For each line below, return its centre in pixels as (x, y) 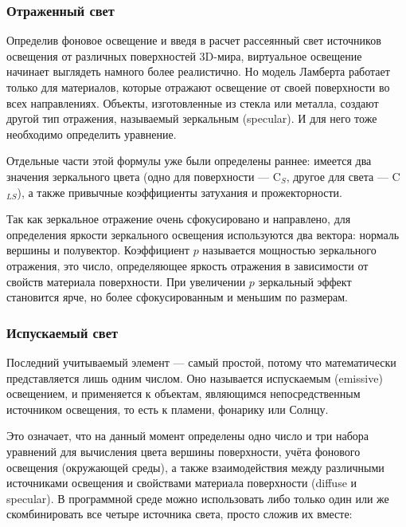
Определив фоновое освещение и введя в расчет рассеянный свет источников (194, 40)
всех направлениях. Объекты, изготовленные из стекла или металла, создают (193, 102)
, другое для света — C (343, 176)
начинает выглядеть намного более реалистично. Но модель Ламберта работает (198, 71)
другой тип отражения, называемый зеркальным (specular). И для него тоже (192, 118)
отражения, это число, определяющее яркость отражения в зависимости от (187, 265)
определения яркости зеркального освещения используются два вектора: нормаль (203, 234)
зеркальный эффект (305, 281)
